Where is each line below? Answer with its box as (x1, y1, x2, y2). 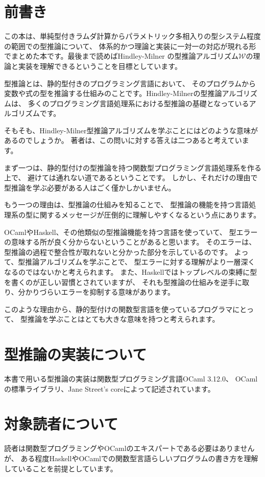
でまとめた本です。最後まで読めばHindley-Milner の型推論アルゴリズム (4, 51, 239, 61)
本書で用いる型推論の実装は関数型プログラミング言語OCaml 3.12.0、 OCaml (4, 373, 258, 384)
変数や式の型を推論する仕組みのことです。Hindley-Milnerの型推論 (4, 88, 222, 99)
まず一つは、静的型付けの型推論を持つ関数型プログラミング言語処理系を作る (4, 162, 261, 173)
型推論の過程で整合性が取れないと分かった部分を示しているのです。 (4, 246, 232, 257)
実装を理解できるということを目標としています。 (18, 60, 182, 71)
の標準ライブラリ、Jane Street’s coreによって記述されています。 (4, 383, 215, 394)
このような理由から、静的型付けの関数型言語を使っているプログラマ (4, 303, 233, 314)
